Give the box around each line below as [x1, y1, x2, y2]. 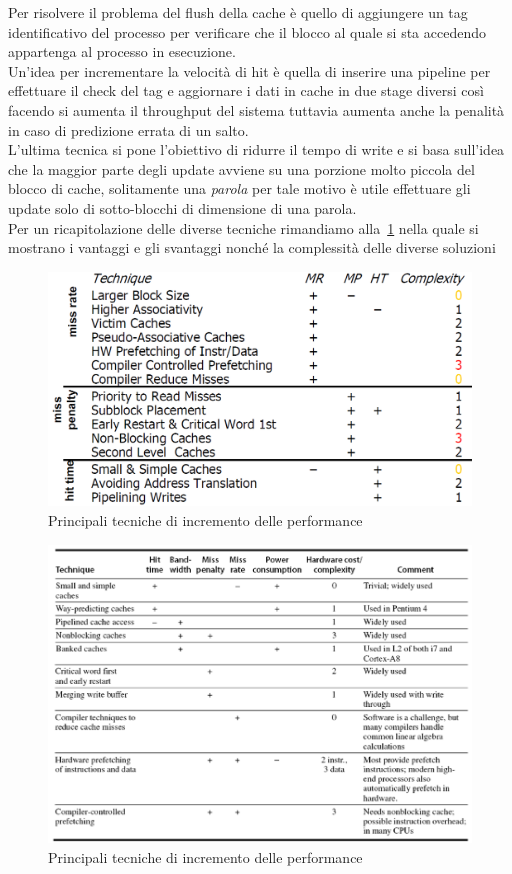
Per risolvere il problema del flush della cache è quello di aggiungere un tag [8, 2, 468, 22]
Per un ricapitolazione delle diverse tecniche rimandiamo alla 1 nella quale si [8, 217, 479, 238]
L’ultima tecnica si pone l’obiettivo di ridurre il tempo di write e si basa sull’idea [8, 139, 505, 160]
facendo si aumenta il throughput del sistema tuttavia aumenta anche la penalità [8, 99, 505, 120]
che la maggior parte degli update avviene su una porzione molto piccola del [8, 158, 475, 179]
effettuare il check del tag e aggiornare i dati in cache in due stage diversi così [8, 80, 484, 101]
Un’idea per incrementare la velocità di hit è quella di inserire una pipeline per [8, 60, 491, 81]
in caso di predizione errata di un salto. [8, 119, 249, 140]
